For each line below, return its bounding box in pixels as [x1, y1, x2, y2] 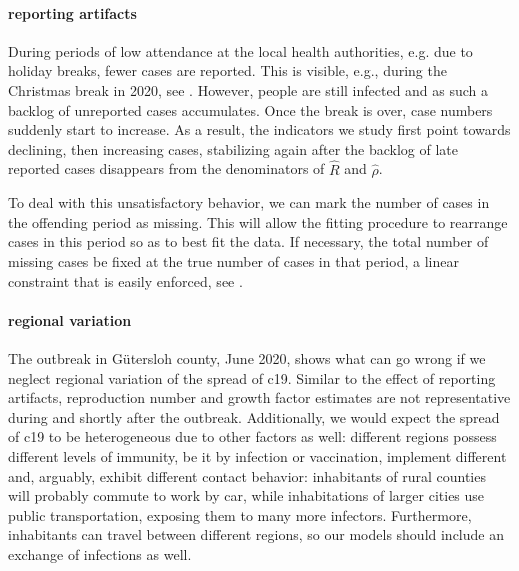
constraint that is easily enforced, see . [8, 270, 243, 291]
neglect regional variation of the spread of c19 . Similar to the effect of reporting [8, 367, 496, 388]
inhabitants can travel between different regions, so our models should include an [8, 524, 504, 545]
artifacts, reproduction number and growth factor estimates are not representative [8, 387, 511, 408]
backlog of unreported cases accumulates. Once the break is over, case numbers [8, 99, 493, 120]
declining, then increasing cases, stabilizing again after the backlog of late [8, 138, 458, 159]
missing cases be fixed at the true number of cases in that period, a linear [8, 250, 459, 271]
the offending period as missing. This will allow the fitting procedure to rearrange [8, 211, 508, 232]
